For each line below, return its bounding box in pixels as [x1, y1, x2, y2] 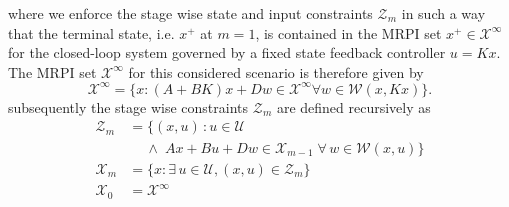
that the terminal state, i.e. [8, 22, 175, 43]
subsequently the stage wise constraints [8, 96, 249, 117]
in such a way [401, 3, 486, 23]
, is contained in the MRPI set [255, 22, 442, 43]
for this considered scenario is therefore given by [128, 61, 424, 82]
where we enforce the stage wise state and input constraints [8, 3, 373, 23]
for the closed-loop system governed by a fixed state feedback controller [8, 42, 446, 63]
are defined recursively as [276, 96, 431, 117]
